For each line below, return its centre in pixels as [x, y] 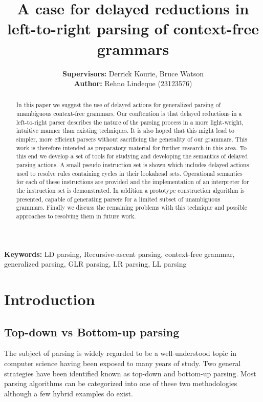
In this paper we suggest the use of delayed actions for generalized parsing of [118, 105]
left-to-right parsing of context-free [133, 28]
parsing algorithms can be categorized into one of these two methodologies [121, 383]
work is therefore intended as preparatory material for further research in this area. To [131, 147]
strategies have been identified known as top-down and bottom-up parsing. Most [130, 373]
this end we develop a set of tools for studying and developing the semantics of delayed [132, 156]
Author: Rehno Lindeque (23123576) [133, 83]
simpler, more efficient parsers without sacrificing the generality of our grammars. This [131, 139]
